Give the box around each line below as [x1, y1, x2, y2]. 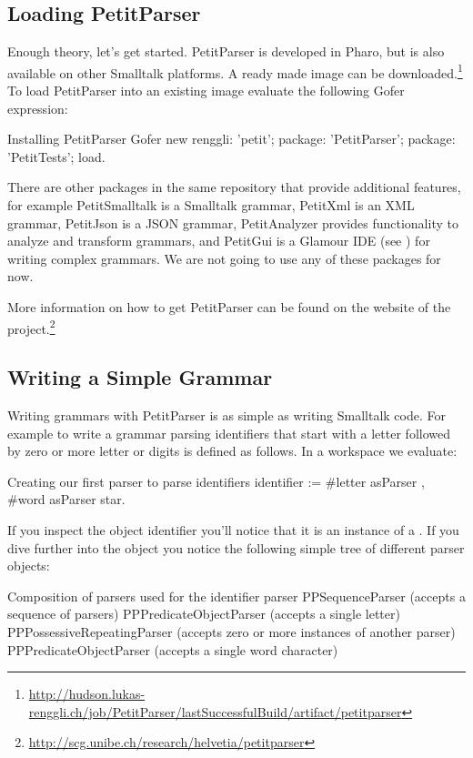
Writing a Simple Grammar [7, 363, 273, 391]
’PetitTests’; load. [7, 147, 106, 166]
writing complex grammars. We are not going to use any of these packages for [7, 248, 441, 268]
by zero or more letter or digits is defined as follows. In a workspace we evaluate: [7, 441, 458, 460]
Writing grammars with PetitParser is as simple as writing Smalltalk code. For [7, 406, 446, 425]
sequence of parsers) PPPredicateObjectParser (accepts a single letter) [7, 604, 400, 623]
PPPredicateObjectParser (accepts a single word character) [7, 640, 338, 659]
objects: [7, 556, 50, 575]
